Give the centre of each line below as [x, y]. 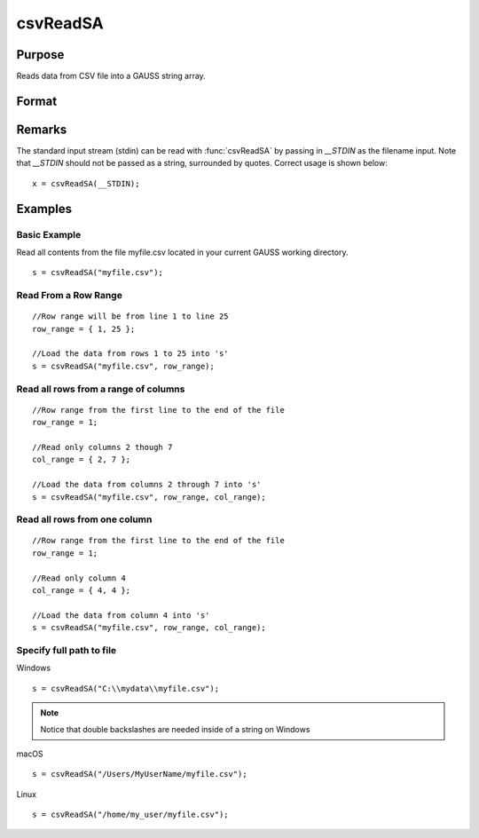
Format [37, 101]
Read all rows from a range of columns [101, 389]
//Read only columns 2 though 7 [102, 447]
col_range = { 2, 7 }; [82, 460]
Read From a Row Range [70, 296]
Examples [44, 209]
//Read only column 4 [79, 578]
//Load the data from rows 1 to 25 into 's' [131, 354]
